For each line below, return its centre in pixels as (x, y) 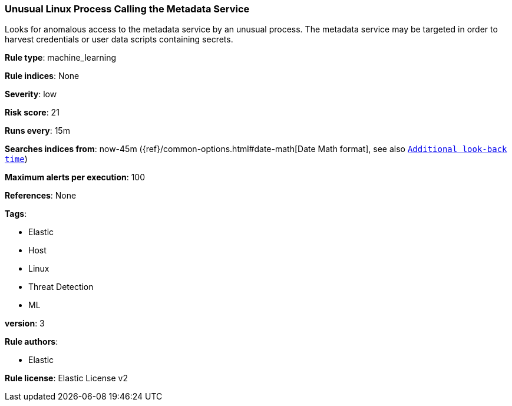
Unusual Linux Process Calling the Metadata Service (127, 9)
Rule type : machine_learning (61, 58)
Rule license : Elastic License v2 (66, 378)
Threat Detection (61, 287)
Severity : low (31, 94)
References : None (41, 196)
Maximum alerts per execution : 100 (75, 177)
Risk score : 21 (32, 113)
